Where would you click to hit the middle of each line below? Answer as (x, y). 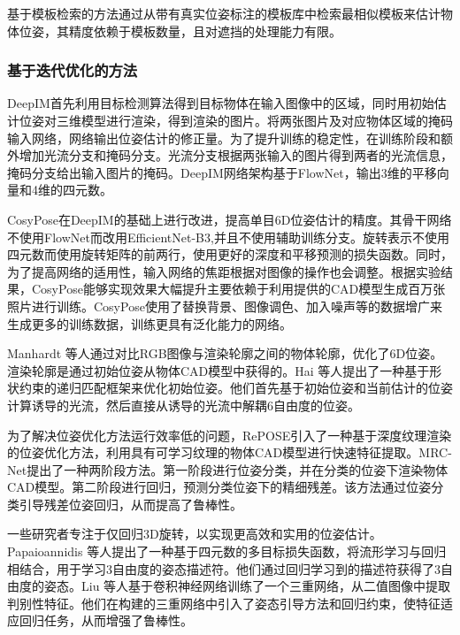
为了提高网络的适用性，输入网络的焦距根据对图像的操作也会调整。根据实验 (224, 271)
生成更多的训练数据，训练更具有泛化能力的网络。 (149, 323)
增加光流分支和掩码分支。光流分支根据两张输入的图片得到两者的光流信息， (236, 155)
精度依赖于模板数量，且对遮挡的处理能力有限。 (205, 31)
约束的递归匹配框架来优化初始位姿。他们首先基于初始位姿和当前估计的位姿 (236, 388)
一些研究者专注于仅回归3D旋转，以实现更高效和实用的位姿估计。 (195, 534)
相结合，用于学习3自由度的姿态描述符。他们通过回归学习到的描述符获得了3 (224, 568)
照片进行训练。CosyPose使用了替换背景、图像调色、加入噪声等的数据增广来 (225, 306)
